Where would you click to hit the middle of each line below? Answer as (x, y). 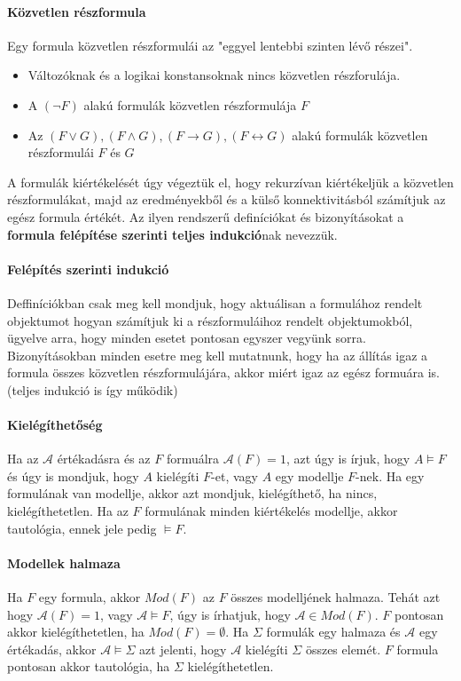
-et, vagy (234, 475)
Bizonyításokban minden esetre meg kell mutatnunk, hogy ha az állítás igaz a (218, 355)
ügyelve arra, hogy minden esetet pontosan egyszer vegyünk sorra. (187, 338)
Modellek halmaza (64, 562)
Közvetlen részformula (77, 11)
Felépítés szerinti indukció (88, 269)
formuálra (193, 459)
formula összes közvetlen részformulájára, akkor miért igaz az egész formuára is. (223, 372)
